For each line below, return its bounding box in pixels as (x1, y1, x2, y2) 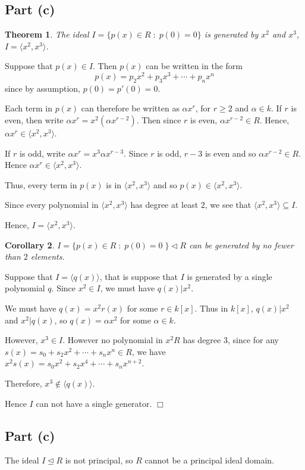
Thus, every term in (5, 178, 77, 191)
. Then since (136, 114, 181, 126)
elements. (30, 250, 65, 263)
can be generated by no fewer (189, 238, 294, 251)
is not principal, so (65, 454, 133, 466)
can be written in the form (146, 60, 243, 72)
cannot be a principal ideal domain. (144, 454, 274, 466)
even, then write (5, 114, 64, 126)
